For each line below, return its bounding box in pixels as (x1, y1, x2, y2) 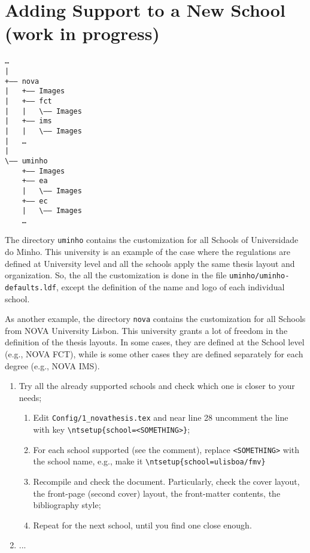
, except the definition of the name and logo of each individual (56, 280, 285, 293)
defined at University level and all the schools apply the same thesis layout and (5, 257, 295, 269)
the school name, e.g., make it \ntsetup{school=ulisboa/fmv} (33, 455, 266, 467)
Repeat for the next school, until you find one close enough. (33, 518, 252, 531)
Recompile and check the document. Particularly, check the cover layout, (33, 475, 300, 488)
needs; (19, 391, 42, 403)
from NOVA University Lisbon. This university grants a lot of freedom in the (5, 324, 288, 336)
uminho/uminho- (229, 272, 290, 281)
